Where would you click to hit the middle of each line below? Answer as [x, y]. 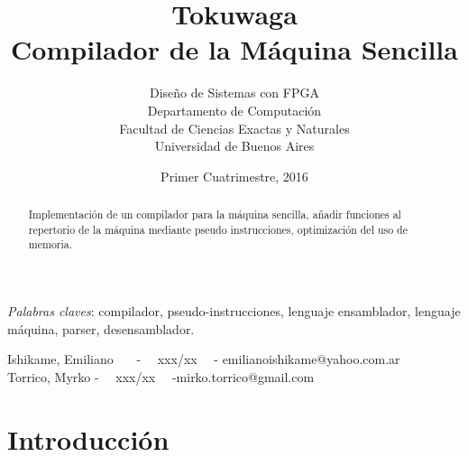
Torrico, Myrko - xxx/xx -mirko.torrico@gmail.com [161, 376]
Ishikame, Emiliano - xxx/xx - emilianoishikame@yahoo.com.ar [204, 359]
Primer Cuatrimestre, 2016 [234, 176]
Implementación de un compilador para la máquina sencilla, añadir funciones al [215, 215]
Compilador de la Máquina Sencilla [234, 49]
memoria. [50, 244]
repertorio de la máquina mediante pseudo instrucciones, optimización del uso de [218, 229]
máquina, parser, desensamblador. [101, 328]
